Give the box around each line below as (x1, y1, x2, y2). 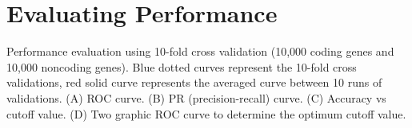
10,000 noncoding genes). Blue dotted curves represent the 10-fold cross (6, 58, 357, 75)
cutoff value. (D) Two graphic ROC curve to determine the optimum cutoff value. (6, 105, 406, 122)
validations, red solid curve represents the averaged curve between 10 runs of (6, 74, 382, 91)
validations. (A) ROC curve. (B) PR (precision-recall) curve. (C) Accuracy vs (6, 89, 386, 106)
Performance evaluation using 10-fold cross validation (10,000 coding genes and (6, 43, 394, 60)
